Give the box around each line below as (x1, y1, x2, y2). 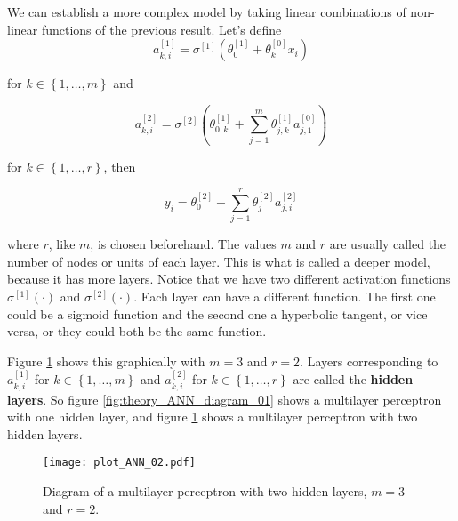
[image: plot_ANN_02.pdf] (43, 456, 196, 469)
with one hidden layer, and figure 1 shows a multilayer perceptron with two (7, 407, 418, 426)
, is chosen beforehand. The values (90, 235, 277, 253)
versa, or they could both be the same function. (7, 322, 267, 341)
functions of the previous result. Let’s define (41, 20, 282, 38)
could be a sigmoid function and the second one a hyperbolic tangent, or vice (7, 304, 428, 323)
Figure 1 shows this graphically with (7, 351, 205, 370)
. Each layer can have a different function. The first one (133, 287, 436, 305)
